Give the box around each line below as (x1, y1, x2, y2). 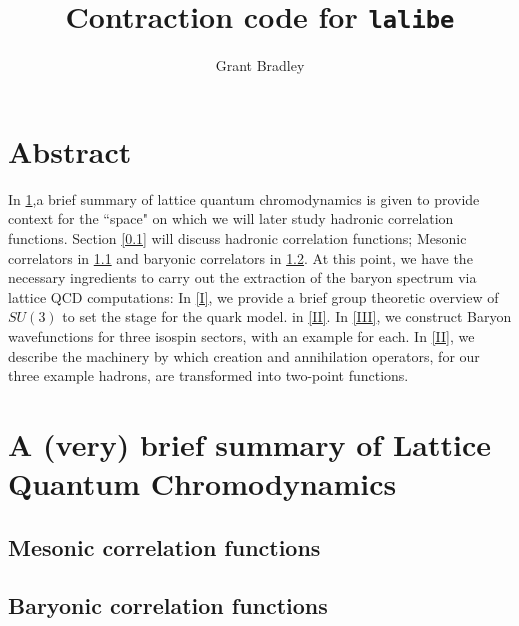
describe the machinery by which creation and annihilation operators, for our (8, 345, 480, 366)
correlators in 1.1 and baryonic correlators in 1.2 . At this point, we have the (8, 247, 473, 268)
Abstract (8, 130, 132, 171)
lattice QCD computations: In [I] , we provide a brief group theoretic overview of (8, 286, 499, 307)
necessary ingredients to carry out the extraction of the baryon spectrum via (8, 267, 477, 288)
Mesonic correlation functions (8, 531, 321, 562)
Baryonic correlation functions (8, 590, 328, 621)
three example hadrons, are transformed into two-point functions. (8, 365, 409, 386)
